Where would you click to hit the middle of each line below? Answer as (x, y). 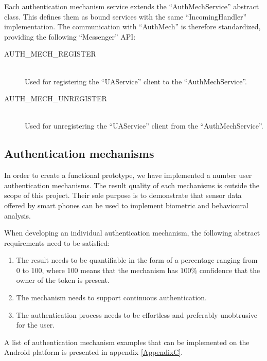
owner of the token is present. (63, 280)
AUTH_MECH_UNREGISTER (56, 98)
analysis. (17, 215)
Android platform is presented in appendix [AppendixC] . (94, 352)
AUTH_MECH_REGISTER (50, 54)
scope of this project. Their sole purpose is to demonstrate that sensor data (123, 195)
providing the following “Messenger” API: (70, 36)
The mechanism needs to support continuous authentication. (111, 297)
